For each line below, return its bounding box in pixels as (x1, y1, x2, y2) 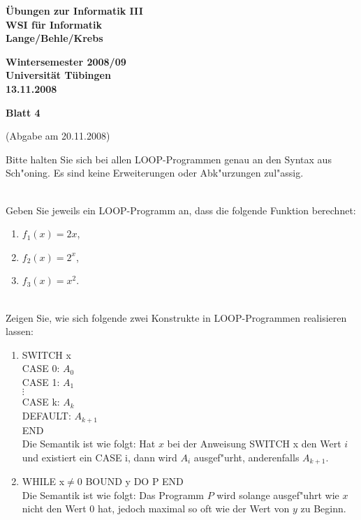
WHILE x (22, 474, 65, 489)
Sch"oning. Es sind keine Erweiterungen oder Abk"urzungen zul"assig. (6, 165, 304, 180)
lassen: (6, 324, 34, 339)
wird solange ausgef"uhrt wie (216, 487, 339, 502)
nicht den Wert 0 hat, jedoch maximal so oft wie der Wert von (22, 501, 290, 516)
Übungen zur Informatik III (6, 3, 143, 17)
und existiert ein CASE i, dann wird (22, 450, 177, 464)
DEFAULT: (22, 408, 71, 423)
